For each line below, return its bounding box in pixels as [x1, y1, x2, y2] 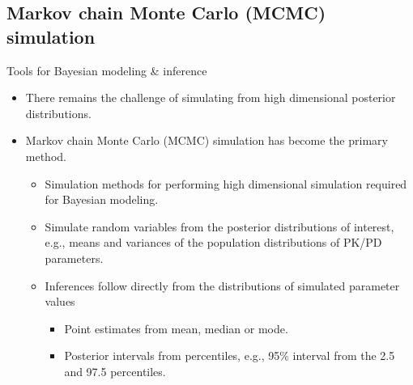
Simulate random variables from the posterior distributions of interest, [45, 218, 394, 235]
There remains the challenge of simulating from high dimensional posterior [25, 89, 396, 106]
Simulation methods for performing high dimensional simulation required [45, 175, 407, 192]
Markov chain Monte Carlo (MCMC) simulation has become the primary [25, 132, 388, 149]
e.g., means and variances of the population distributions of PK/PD [45, 234, 382, 251]
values [45, 293, 75, 310]
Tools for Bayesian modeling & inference [6, 61, 207, 78]
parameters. [45, 249, 104, 266]
